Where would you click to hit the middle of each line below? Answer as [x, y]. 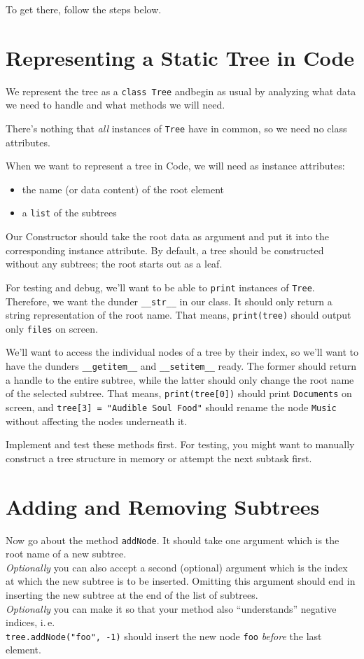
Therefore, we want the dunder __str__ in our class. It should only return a [169, 301]
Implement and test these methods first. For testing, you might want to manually [180, 444]
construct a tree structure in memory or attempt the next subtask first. [159, 458]
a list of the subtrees [69, 213]
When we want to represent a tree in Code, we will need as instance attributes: [175, 166]
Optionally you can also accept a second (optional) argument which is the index [177, 567]
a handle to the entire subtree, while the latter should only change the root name [180, 379]
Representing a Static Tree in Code [180, 57]
